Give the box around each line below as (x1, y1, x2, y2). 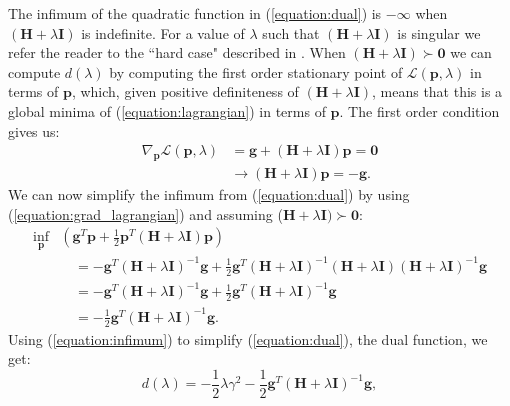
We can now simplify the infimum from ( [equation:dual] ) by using (8, 184, 410, 205)
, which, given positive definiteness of (71, 81, 299, 102)
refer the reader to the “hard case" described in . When (8, 42, 346, 63)
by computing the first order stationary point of (109, 61, 403, 82)
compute (8, 61, 61, 82)
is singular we (397, 22, 481, 43)
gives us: (8, 120, 60, 141)
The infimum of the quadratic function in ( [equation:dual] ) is (8, 3, 382, 23)
